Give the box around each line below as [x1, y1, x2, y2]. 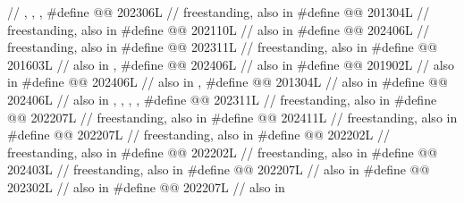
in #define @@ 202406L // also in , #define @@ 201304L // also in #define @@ [7, 72, 448, 91]
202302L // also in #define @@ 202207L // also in [7, 177, 285, 196]
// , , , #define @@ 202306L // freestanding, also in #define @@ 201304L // [7, 3, 430, 21]
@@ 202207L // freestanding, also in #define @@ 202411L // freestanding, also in [7, 107, 458, 126]
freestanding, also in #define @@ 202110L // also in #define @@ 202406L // [7, 20, 430, 38]
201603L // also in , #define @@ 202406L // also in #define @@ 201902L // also [7, 55, 455, 73]
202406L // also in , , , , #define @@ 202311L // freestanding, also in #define [7, 89, 437, 108]
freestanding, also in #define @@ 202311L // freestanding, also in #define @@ [7, 38, 438, 56]
